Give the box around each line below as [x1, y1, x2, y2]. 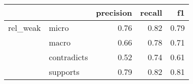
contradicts [49, 51, 88, 63]
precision [96, 7, 132, 18]
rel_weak [8, 22, 41, 33]
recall [140, 7, 163, 18]
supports [49, 66, 80, 77]
